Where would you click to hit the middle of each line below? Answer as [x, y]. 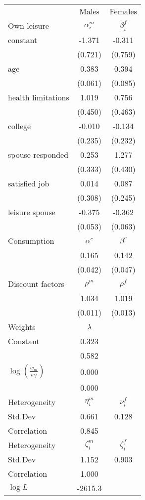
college [20, 126]
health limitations [39, 97]
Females [123, 11]
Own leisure [28, 25]
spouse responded [38, 155]
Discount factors [36, 284]
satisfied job [29, 183]
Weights [22, 327]
